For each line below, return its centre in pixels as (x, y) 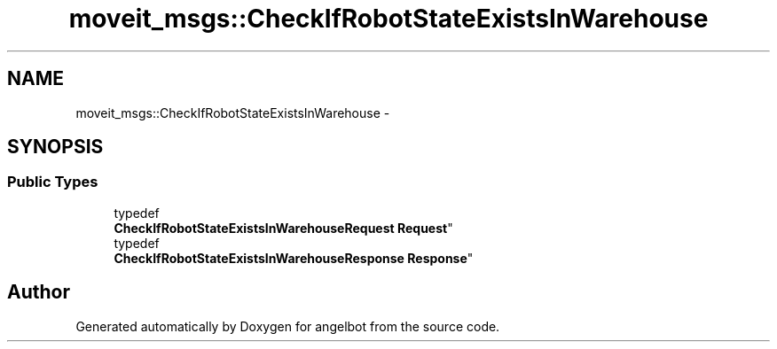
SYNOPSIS (55, 147)
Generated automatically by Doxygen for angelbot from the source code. (288, 326)
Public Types (53, 182)
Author (39, 292)
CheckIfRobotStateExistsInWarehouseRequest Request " (283, 228)
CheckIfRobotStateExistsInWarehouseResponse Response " (294, 258)
